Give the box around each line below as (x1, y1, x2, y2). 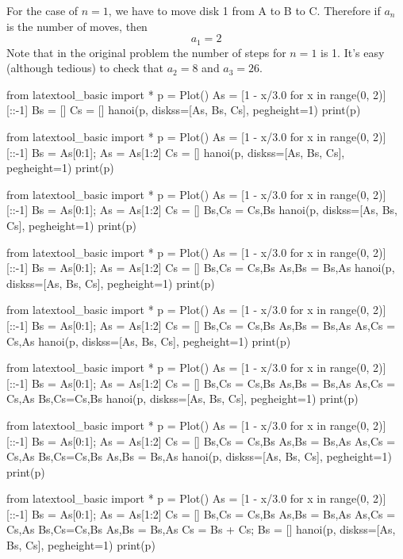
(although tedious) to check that (6, 59, 164, 76)
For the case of (6, 2, 79, 18)
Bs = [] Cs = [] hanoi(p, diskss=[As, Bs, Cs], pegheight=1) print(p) (31, 101, 361, 118)
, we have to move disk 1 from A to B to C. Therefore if (108, 2, 381, 18)
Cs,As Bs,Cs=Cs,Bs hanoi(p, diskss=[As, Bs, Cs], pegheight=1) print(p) (6, 390, 359, 407)
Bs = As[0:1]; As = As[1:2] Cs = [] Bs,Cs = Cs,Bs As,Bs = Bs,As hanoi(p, (31, 259, 395, 276)
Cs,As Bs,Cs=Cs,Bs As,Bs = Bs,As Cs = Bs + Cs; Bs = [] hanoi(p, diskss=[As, (6, 521, 396, 538)
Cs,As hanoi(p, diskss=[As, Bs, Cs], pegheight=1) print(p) (6, 332, 291, 349)
